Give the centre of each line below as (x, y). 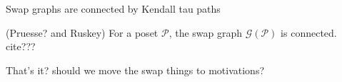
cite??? (21, 46)
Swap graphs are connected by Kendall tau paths (113, 8)
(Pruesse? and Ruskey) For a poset (82, 32)
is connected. (309, 32)
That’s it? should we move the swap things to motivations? (135, 70)
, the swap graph (206, 32)
